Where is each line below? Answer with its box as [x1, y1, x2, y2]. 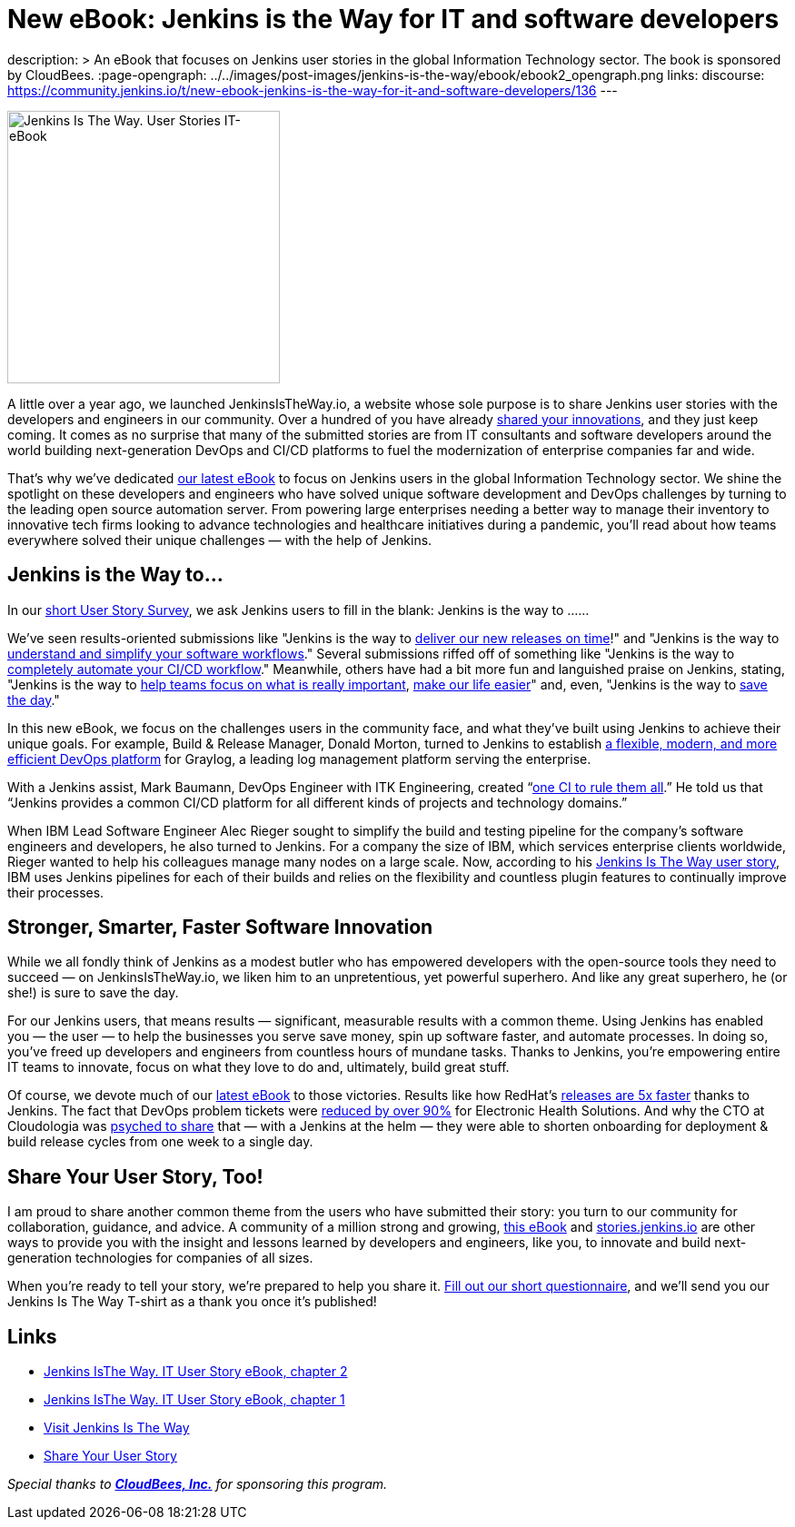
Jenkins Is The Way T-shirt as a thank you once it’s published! [7, 1294, 377, 1310]
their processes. [7, 884, 104, 900]
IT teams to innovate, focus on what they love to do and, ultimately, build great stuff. [7, 1059, 510, 1076]
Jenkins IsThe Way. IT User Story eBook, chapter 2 [44, 1363, 348, 1380]
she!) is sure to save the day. [7, 985, 179, 1001]
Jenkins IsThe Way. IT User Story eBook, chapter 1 [44, 1392, 345, 1408]
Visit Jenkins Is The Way [44, 1420, 190, 1436]
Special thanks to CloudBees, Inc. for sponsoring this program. [7, 1476, 388, 1492]
